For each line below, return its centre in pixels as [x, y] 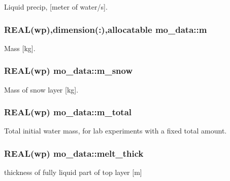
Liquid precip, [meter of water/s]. [56, 7]
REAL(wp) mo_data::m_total [68, 112]
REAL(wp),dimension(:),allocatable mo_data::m [106, 29]
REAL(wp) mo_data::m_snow [69, 71]
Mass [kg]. [20, 48]
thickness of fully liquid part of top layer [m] [73, 172]
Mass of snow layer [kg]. [41, 89]
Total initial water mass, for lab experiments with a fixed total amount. [116, 131]
